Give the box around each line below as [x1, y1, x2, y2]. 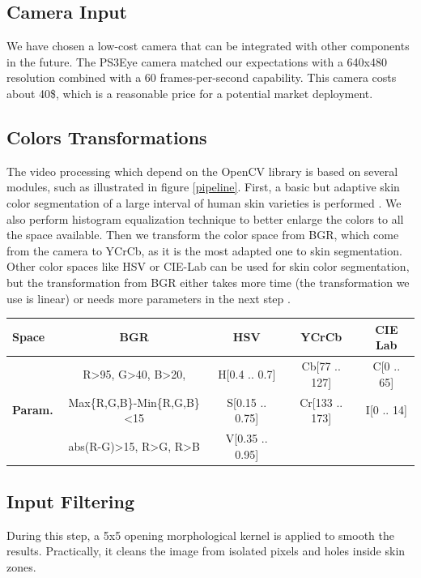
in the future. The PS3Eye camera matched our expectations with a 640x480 [6, 53, 387, 70]
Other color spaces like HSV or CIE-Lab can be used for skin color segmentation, [6, 258, 410, 275]
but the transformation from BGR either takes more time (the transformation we [6, 273, 410, 290]
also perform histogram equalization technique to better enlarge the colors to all [6, 210, 404, 227]
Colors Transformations [6, 124, 207, 149]
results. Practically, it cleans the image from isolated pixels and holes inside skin [6, 542, 406, 559]
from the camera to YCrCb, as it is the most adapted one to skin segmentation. [6, 242, 402, 259]
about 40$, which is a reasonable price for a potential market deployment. [6, 84, 373, 101]
